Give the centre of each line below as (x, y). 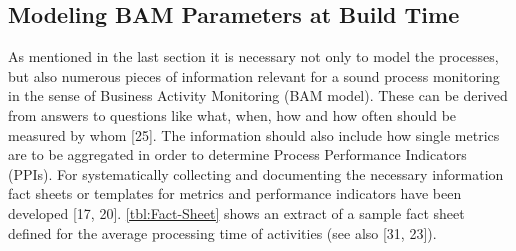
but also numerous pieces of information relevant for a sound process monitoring (254, 75)
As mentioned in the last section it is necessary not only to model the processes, (253, 56)
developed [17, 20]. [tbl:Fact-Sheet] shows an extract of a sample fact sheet (236, 212)
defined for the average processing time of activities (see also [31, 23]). (222, 232)
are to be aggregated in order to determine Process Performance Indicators (237, 154)
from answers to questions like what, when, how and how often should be (232, 114)
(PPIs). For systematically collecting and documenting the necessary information (256, 173)
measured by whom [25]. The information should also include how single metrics (254, 134)
